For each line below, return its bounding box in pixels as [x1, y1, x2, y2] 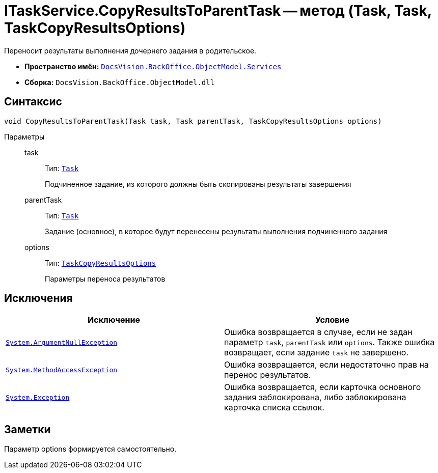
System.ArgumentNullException [6, 338, 118, 346]
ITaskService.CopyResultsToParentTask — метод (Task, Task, [4, 2, 432, 19]
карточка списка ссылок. [224, 402, 324, 413]
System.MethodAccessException [6, 366, 118, 374]
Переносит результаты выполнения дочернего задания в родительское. [4, 46, 257, 55]
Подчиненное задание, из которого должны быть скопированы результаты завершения [45, 179, 351, 188]
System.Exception [6, 393, 70, 401]
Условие [315, 315, 349, 325]
